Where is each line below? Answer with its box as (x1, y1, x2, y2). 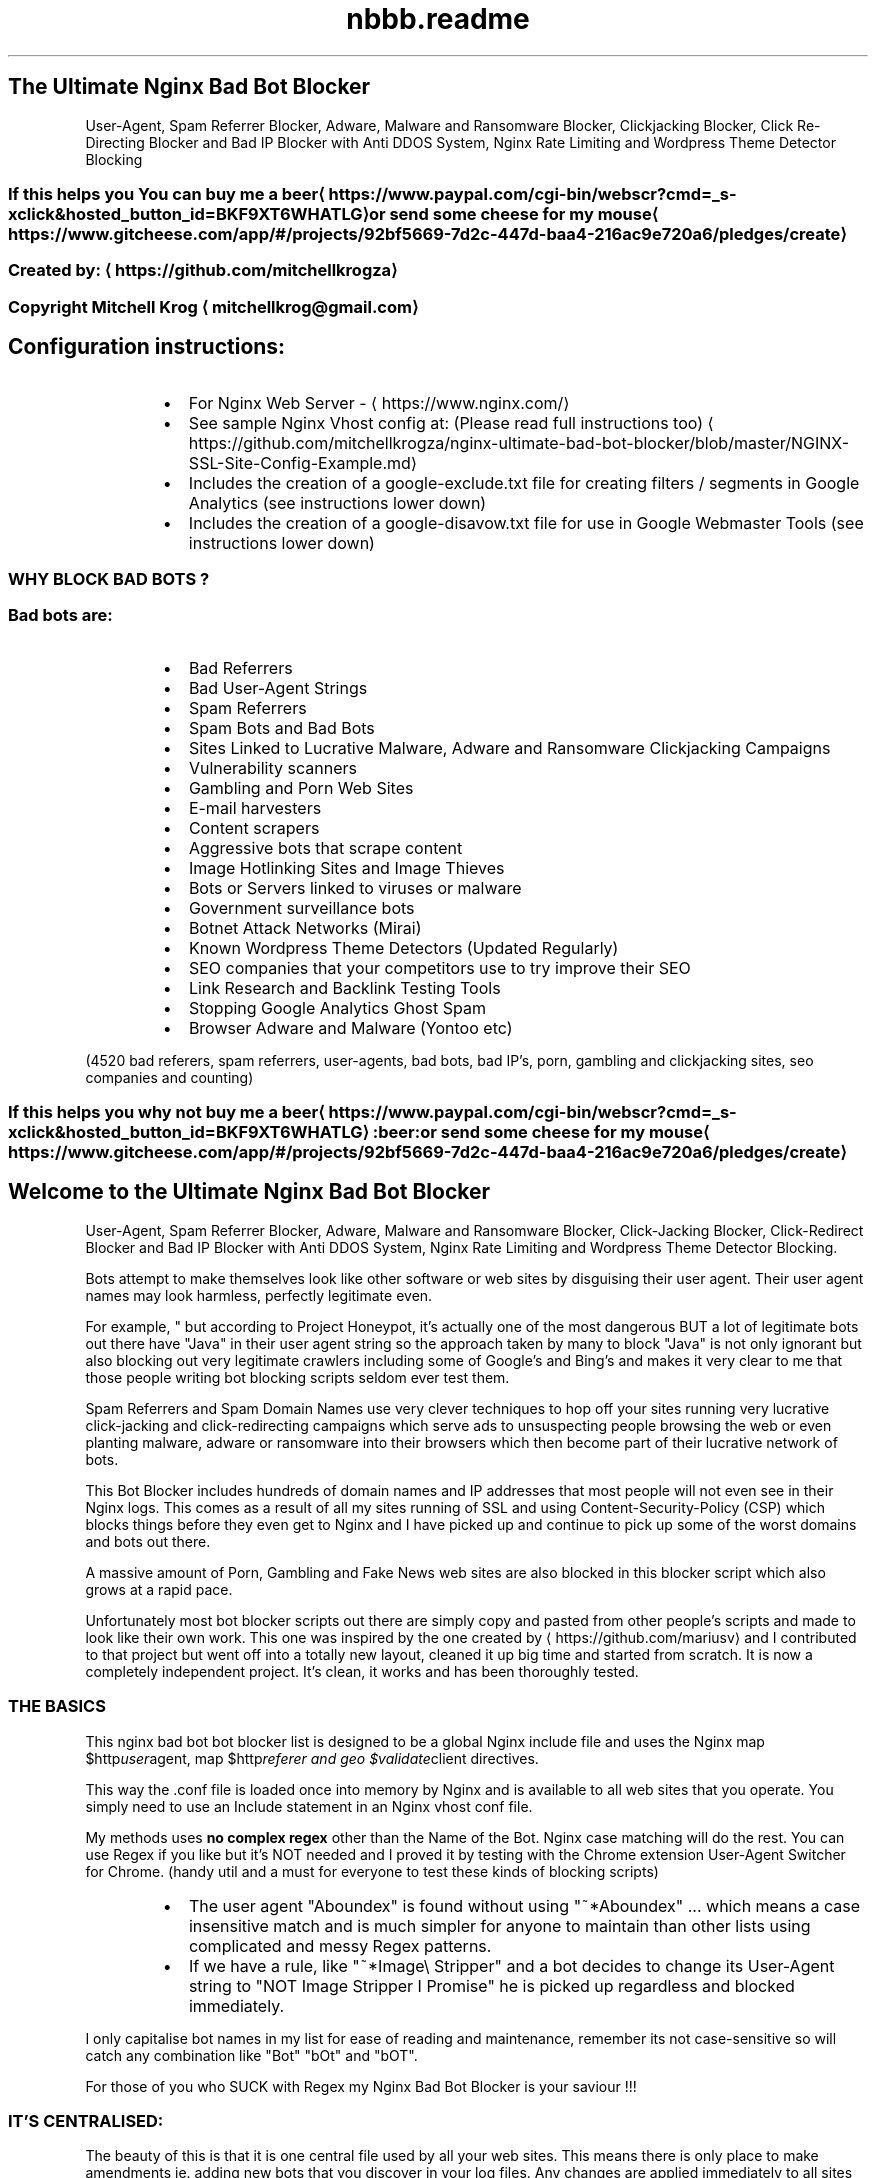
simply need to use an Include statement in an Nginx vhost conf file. (85, 1797, 533, 1815)
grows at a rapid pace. (85, 1580, 233, 1598)
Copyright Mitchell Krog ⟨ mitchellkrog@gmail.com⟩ (8, 296, 419, 317)
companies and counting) (85, 1068, 254, 1086)
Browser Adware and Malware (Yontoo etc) (188, 1017, 513, 1038)
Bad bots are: (8, 605, 113, 626)
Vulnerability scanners (188, 757, 357, 778)
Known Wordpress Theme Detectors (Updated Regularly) (188, 937, 619, 958)
